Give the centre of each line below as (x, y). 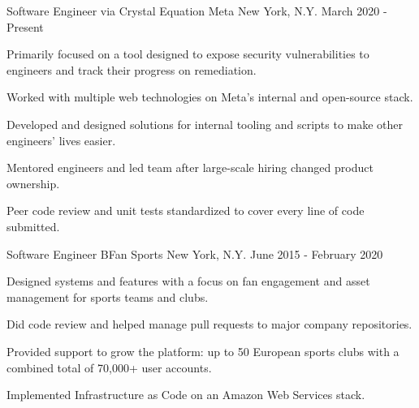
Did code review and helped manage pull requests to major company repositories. (209, 324)
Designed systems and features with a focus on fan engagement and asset (188, 281)
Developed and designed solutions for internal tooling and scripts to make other (205, 124)
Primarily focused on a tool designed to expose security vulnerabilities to (188, 54)
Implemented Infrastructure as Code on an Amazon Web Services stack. (186, 395)
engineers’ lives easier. (61, 140)
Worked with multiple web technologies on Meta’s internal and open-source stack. (210, 97)
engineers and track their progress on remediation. (132, 69)
